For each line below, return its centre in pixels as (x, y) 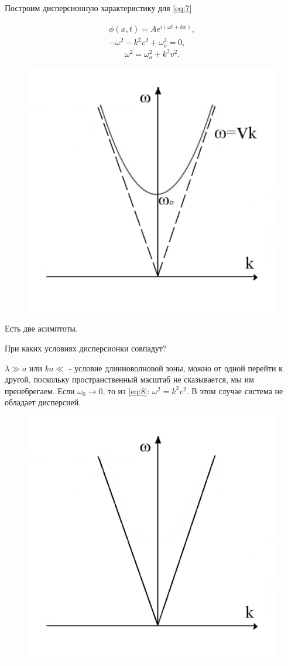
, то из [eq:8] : (126, 390)
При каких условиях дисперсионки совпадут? (86, 348)
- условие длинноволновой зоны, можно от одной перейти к (176, 368)
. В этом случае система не (235, 390)
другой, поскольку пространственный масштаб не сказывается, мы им (129, 379)
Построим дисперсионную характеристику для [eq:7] (98, 8)
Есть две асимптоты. (41, 328)
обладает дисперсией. (43, 402)
